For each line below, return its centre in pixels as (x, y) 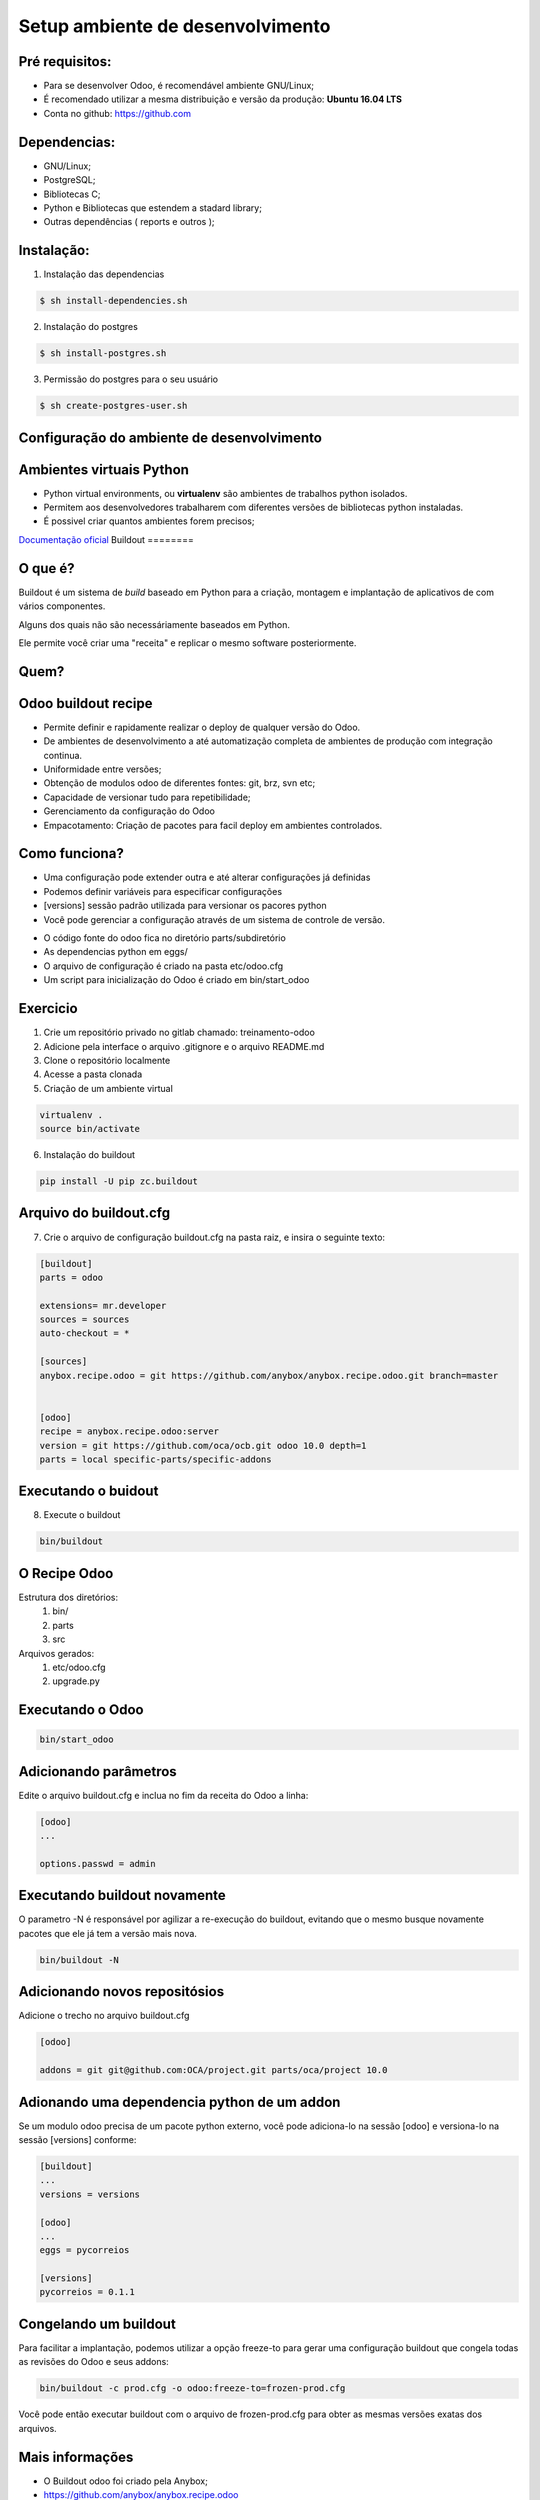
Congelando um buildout (97, 2323)
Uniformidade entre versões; (102, 769)
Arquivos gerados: (56, 1653)
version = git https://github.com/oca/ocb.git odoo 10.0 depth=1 (203, 1445)
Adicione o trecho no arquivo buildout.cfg (104, 2016)
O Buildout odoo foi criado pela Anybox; (126, 2481)
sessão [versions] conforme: (77, 2139)
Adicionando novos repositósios (121, 1991)
